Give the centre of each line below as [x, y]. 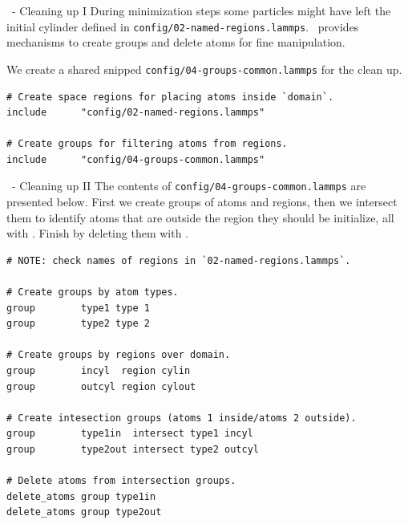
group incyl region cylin [99, 371]
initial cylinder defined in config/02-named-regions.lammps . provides [183, 26]
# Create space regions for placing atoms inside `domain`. [170, 97]
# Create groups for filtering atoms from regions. [147, 144]
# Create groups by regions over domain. [119, 355]
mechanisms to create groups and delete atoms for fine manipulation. [176, 42]
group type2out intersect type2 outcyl [133, 450]
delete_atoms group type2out [84, 512]
